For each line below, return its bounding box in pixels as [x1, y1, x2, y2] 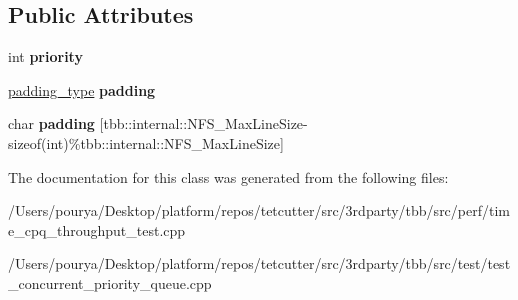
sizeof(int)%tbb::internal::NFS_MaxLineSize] [8, 132, 284, 153]
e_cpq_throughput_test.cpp [8, 219, 186, 240]
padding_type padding [8, 79, 156, 100]
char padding [8, 113, 95, 134]
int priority [8, 46, 83, 67]
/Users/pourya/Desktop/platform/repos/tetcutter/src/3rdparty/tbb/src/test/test [8, 253, 511, 274]
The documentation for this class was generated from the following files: [8, 166, 449, 187]
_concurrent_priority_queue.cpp [8, 272, 212, 293]
